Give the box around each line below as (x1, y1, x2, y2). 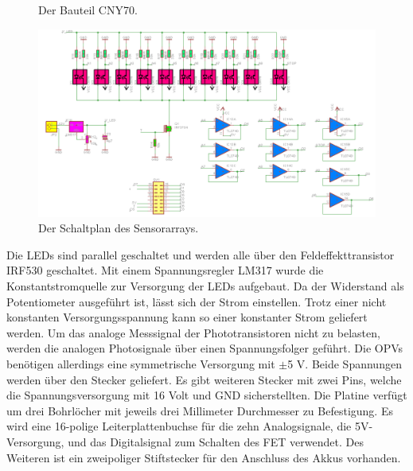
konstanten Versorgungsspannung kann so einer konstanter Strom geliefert (6, 309, 368, 325)
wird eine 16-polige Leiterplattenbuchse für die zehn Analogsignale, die (6, 418, 352, 434)
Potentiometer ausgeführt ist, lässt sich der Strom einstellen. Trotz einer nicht (6, 293, 387, 309)
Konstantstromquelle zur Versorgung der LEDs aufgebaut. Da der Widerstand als (6, 277, 404, 294)
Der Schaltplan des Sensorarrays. (38, 220, 199, 236)
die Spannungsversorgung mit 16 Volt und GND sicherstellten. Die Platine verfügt (6, 387, 407, 403)
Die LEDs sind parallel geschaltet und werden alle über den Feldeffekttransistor (6, 246, 395, 263)
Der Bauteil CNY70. (38, 2, 138, 18)
